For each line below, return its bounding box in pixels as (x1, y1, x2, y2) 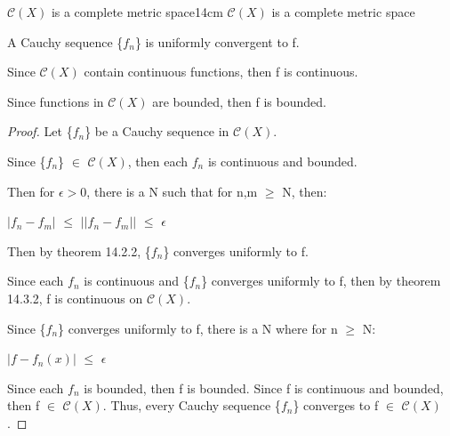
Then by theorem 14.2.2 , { (7, 241, 151, 260)
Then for (7, 182, 55, 200)
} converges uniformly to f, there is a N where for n (58, 319, 338, 337)
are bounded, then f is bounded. (152, 92, 326, 110)
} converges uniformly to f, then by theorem (201, 271, 441, 290)
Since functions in (7, 92, 104, 110)
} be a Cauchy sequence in (84, 122, 229, 141)
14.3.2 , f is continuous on (7, 288, 143, 307)
